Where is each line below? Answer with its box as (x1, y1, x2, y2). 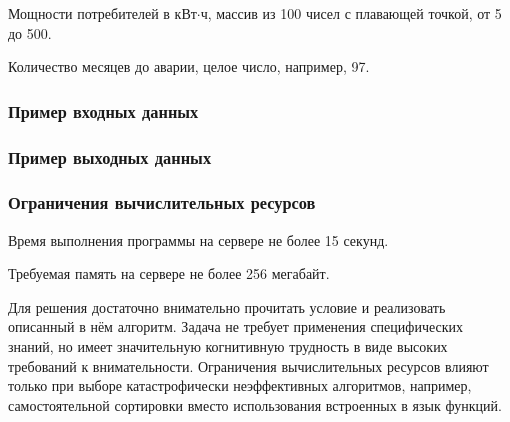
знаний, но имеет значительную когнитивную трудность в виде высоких (8, 336, 448, 357)
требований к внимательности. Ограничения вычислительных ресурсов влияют (8, 355, 489, 376)
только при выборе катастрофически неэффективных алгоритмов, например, (8, 375, 472, 396)
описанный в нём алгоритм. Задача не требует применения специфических (8, 316, 463, 337)
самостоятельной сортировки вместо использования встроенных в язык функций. (8, 394, 502, 415)
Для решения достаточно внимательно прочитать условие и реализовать (8, 296, 446, 317)
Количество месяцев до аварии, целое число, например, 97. (8, 56, 370, 77)
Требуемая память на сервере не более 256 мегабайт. (8, 263, 330, 284)
